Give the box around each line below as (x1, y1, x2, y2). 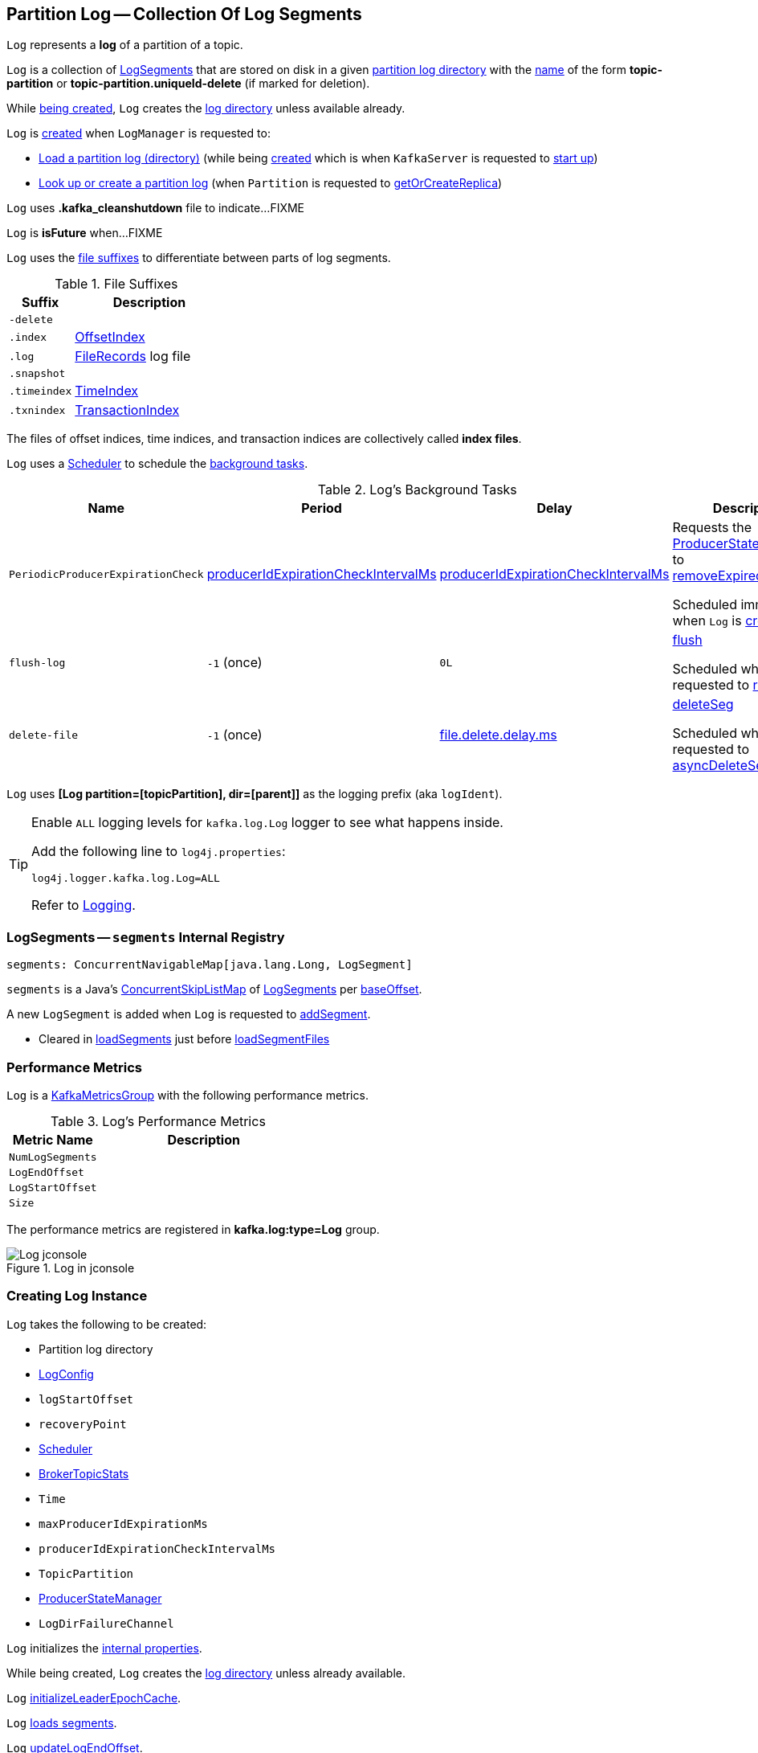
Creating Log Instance (6, 1288, 148, 1305)
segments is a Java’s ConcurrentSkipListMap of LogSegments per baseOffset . (6, 982, 422, 997)
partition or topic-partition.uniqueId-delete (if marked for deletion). (6, 76, 370, 91)
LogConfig (39, 1366, 94, 1381)
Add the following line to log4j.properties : (31, 843, 286, 860)
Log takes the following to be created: (6, 1317, 207, 1331)
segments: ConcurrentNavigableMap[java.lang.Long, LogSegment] (6, 958, 413, 972)
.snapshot (9, 367, 66, 380)
